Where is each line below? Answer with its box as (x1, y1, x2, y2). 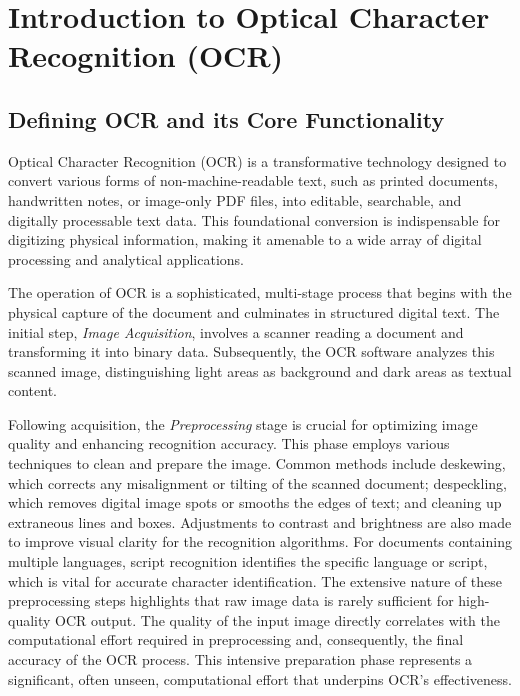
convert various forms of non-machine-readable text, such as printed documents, (8, 170, 498, 191)
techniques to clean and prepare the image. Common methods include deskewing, (8, 453, 506, 474)
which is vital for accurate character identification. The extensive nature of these (8, 570, 502, 591)
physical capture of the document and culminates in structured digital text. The (8, 301, 500, 322)
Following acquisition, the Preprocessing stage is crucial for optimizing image (8, 413, 478, 434)
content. (8, 380, 57, 401)
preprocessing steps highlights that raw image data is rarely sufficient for (8, 590, 454, 611)
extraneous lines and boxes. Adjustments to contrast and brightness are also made (8, 511, 512, 532)
